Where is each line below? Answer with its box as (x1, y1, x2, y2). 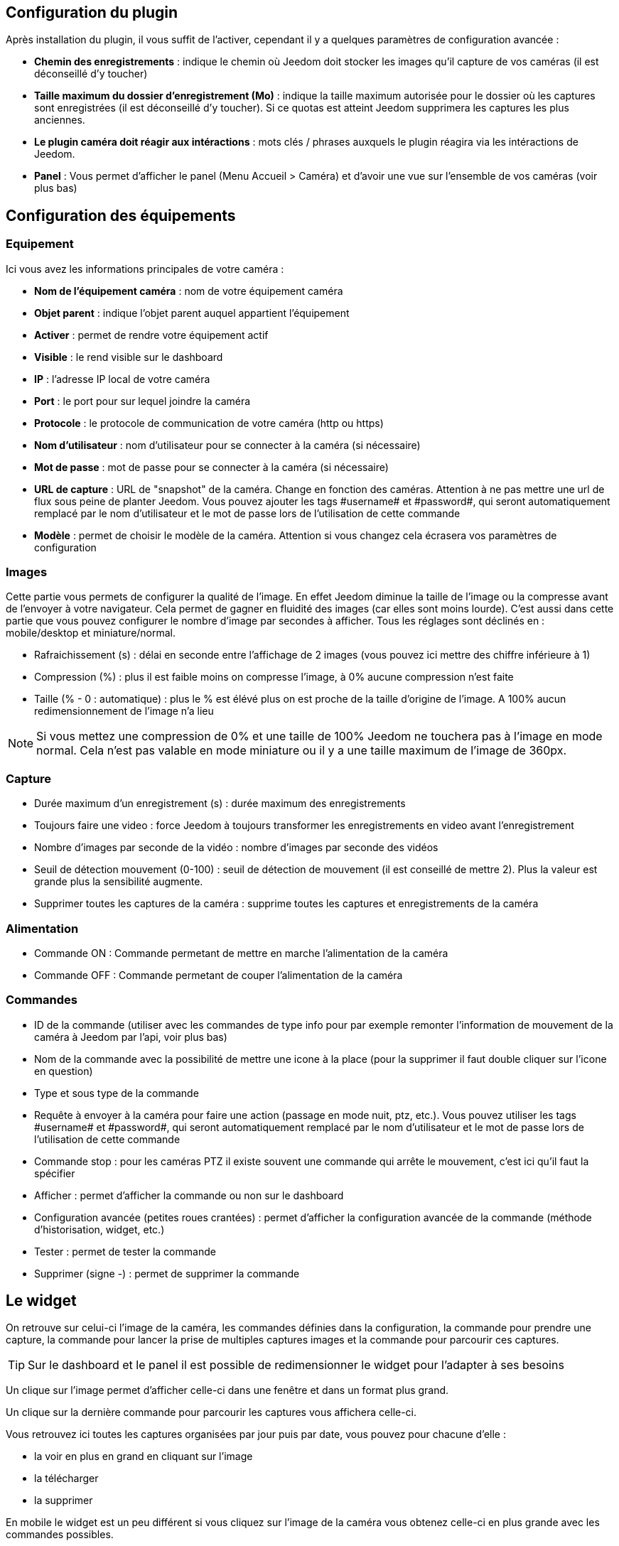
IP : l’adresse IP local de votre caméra (34, 372, 210, 385)
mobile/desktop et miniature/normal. (6, 627, 176, 639)
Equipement (6, 237, 74, 252)
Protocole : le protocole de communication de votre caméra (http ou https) (34, 416, 384, 429)
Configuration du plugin (6, 4, 178, 21)
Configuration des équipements (6, 206, 236, 225)
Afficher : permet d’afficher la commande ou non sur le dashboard (34, 1189, 344, 1201)
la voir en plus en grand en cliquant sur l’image (34, 1450, 253, 1463)
